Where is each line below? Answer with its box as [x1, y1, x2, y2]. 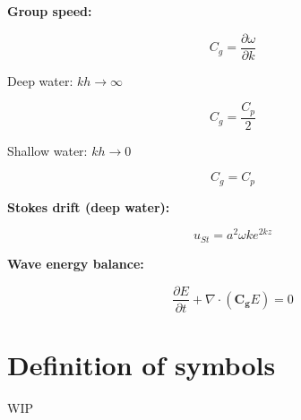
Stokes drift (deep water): [7, 197, 170, 216]
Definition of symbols [7, 346, 276, 382]
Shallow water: [7, 141, 88, 159]
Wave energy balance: [7, 253, 144, 272]
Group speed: [7, 2, 92, 20]
